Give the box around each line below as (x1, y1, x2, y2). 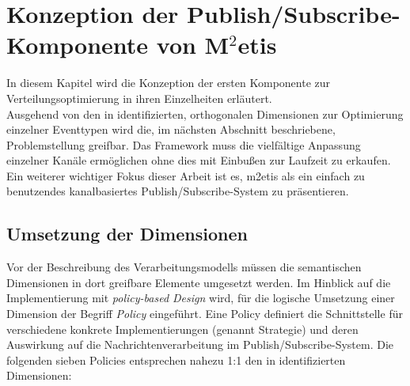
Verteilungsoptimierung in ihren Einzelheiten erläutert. (6, 89, 272, 106)
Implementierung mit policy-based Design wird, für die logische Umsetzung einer (6, 289, 395, 306)
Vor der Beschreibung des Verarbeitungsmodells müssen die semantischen (6, 259, 362, 275)
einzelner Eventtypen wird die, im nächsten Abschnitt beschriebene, (6, 121, 336, 138)
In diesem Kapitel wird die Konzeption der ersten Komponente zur (6, 74, 331, 91)
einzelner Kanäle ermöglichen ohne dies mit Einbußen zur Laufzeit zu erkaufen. (6, 152, 391, 168)
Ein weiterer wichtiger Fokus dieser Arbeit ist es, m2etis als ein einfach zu (6, 167, 365, 184)
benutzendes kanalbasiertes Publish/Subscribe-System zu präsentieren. (6, 183, 349, 199)
